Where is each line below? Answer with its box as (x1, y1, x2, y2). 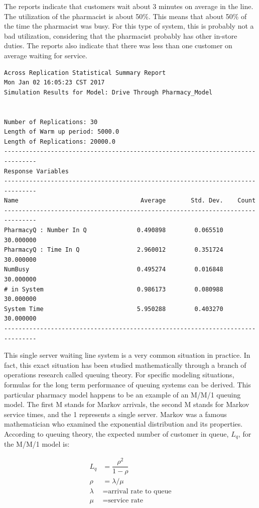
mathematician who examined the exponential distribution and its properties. (4, 419, 243, 429)
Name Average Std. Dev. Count (4, 197, 256, 205)
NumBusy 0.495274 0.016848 (4, 266, 223, 273)
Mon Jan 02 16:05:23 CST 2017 (4, 79, 105, 86)
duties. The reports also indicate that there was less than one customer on (4, 40, 232, 51)
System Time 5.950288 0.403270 (4, 305, 223, 313)
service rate (108, 497, 144, 504)
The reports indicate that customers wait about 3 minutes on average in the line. (4, 1, 253, 11)
